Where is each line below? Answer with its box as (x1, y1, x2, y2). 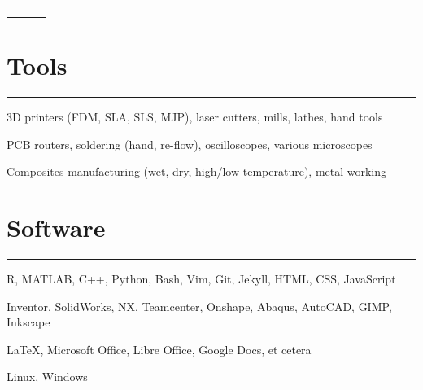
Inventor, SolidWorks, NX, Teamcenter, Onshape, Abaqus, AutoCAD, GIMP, (7, 297, 392, 314)
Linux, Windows (7, 368, 88, 385)
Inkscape (7, 313, 50, 331)
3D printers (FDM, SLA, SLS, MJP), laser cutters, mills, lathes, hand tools (7, 108, 383, 125)
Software (7, 211, 106, 244)
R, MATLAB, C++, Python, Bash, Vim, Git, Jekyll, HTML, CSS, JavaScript (7, 270, 396, 287)
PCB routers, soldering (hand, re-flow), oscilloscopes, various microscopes (7, 135, 373, 152)
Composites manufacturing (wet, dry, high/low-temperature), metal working (7, 163, 387, 180)
